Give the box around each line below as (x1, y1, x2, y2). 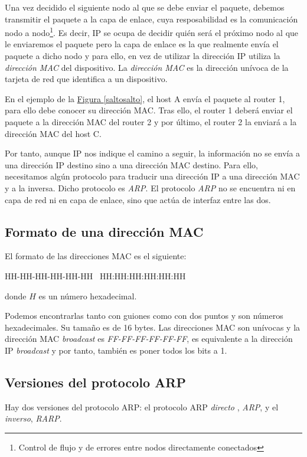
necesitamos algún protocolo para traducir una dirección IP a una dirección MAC (5, 170, 300, 182)
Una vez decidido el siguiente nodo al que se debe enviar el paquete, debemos (5, 1, 285, 13)
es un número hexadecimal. (38, 289, 137, 302)
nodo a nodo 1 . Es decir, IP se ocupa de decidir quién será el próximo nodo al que (5, 25, 299, 38)
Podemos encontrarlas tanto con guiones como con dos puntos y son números (5, 309, 283, 322)
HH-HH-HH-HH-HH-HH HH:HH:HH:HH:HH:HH (5, 269, 186, 282)
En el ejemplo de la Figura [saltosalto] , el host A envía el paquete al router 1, (5, 92, 285, 105)
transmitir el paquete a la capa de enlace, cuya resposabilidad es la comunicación (5, 12, 298, 25)
